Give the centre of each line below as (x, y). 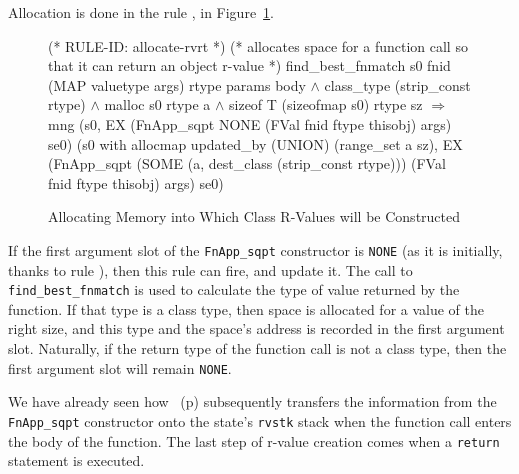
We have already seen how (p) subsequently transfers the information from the (252, 401)
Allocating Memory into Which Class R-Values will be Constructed (254, 216)
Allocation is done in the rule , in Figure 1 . (141, 12)
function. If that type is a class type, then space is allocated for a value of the (246, 308)
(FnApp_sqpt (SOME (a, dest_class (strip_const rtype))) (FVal (247, 163)
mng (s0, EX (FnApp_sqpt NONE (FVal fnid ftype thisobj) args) (250, 123)
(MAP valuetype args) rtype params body (177, 84)
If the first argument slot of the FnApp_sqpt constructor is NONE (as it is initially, (255, 249)
